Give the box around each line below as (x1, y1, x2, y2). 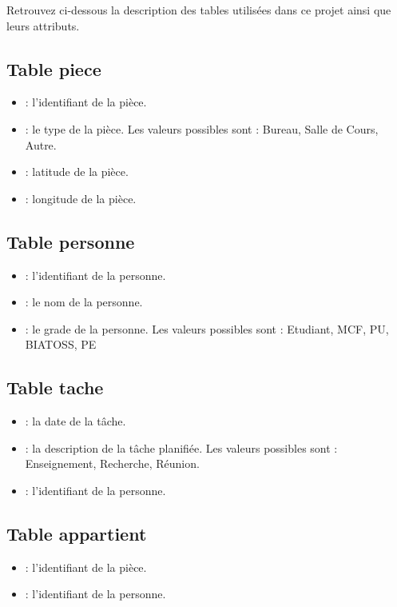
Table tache (6, 375, 104, 400)
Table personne (6, 229, 135, 254)
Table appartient (6, 521, 147, 545)
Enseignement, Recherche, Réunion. (25, 455, 200, 472)
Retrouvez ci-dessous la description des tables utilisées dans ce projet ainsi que (6, 2, 391, 18)
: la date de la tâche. (25, 413, 126, 429)
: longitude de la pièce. (25, 190, 137, 206)
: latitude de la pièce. (25, 163, 129, 180)
